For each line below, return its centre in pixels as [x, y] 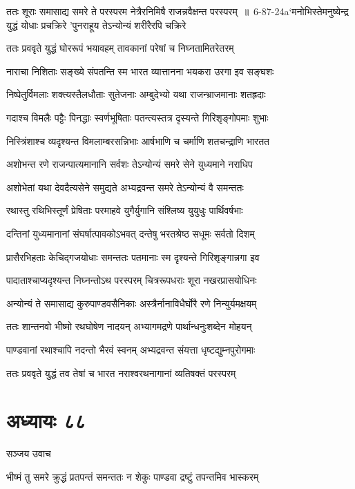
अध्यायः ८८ [46, 420]
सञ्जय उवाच [29, 453]
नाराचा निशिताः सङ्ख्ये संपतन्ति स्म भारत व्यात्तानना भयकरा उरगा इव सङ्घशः [140, 71]
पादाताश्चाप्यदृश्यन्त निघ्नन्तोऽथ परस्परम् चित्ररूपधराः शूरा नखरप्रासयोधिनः [132, 280]
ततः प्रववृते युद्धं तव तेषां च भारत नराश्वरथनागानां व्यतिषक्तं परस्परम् [121, 373]
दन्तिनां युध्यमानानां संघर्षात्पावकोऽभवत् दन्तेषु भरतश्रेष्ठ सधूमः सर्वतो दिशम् [131, 233]
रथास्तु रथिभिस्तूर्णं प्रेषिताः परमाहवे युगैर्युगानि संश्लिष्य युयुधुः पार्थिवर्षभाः [125, 210]
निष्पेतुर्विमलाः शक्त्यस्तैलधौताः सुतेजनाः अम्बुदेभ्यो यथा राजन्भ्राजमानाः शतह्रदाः [136, 94]
